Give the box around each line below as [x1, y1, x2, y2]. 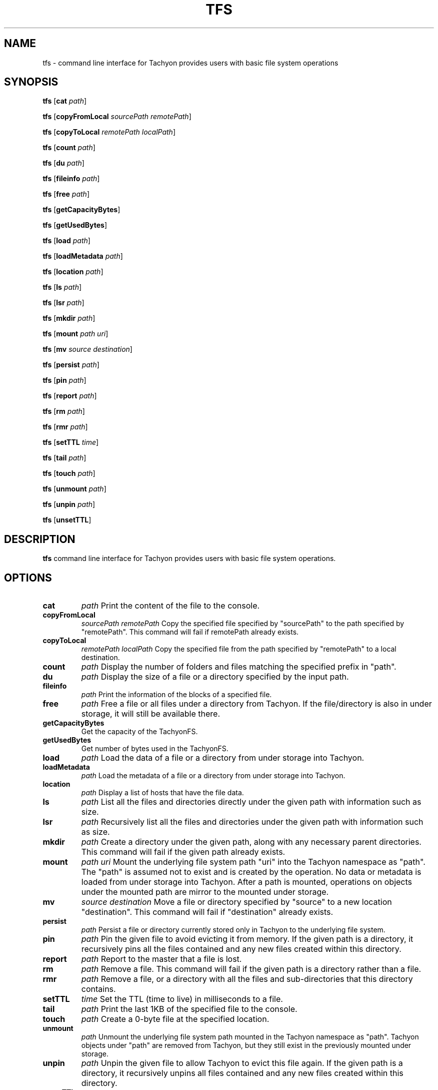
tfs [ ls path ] [42, 283, 82, 292]
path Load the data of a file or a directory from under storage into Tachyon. [81, 753, 364, 763]
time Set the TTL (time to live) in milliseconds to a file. [81, 994, 283, 1004]
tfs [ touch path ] [42, 469, 95, 478]
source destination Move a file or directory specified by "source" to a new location [81, 897, 392, 907]
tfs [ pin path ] [42, 376, 86, 385]
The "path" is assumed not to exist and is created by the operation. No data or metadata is [81, 867, 421, 877]
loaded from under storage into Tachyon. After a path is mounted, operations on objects [81, 877, 412, 887]
